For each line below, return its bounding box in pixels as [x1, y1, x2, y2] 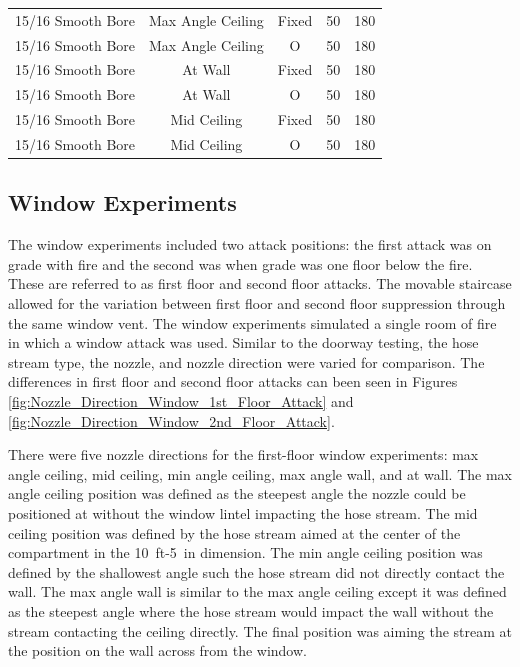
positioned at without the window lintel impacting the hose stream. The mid [8, 502, 478, 523]
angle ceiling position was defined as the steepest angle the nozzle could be [8, 483, 466, 504]
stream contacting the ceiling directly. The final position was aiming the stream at [8, 620, 513, 641]
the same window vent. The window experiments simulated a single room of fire [8, 312, 497, 333]
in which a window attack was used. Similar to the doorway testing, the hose [8, 332, 479, 353]
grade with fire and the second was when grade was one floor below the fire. [8, 253, 473, 274]
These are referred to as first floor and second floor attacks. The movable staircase [8, 273, 512, 294]
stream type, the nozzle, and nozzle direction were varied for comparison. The [8, 351, 485, 372]
